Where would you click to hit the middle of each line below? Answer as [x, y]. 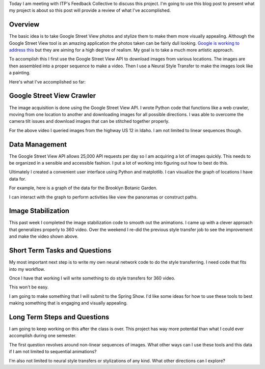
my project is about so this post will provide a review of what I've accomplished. [90, 10]
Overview [24, 25]
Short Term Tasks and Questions [60, 251]
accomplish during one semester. [43, 336]
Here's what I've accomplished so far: [47, 82]
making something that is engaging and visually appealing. [68, 303]
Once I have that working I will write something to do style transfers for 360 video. [92, 278]
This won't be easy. [29, 287]
